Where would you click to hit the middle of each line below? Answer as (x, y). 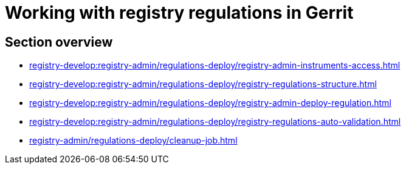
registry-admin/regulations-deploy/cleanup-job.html (133, 141)
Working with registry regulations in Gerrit (179, 13)
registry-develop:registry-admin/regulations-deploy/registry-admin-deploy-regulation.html (210, 103)
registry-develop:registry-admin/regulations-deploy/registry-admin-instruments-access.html (215, 65)
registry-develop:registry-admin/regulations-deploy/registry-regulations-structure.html (203, 84)
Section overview (59, 42)
